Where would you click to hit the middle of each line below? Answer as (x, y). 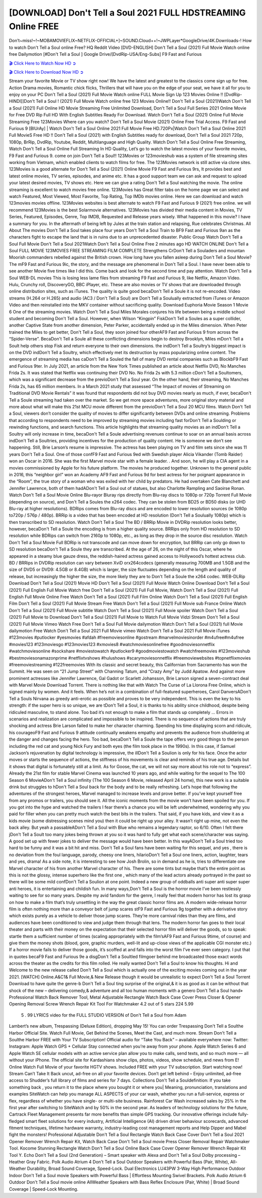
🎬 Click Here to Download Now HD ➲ (46, 72)
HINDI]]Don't (22, 101)
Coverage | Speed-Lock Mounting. (44, 1189)
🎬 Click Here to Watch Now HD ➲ (42, 63)
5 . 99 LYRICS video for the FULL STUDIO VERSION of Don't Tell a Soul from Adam (104, 1015)
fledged (17, 1121)
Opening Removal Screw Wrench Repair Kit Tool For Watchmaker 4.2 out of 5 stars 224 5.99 (101, 1004)
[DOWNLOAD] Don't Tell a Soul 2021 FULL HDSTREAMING (127, 13)
